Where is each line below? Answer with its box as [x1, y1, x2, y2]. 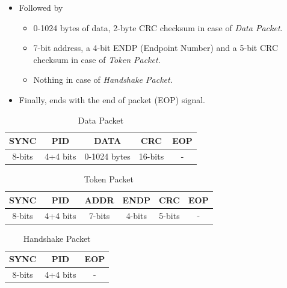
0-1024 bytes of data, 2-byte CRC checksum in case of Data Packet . [33, 21, 283, 34]
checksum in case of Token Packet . [33, 53, 161, 65]
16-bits [138, 150, 164, 162]
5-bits [159, 209, 180, 221]
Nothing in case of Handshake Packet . [33, 73, 173, 86]
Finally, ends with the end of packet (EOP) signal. [19, 93, 205, 106]
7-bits [88, 209, 110, 221]
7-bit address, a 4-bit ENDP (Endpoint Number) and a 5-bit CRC [33, 41, 279, 54]
